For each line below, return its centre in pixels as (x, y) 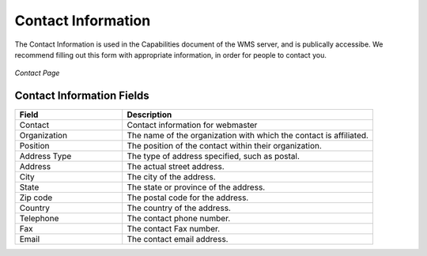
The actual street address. (176, 167)
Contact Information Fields (82, 96)
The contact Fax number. (174, 229)
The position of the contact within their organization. (224, 146)
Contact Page (37, 73)
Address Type (45, 156)
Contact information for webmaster (192, 125)
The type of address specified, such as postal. (213, 156)
